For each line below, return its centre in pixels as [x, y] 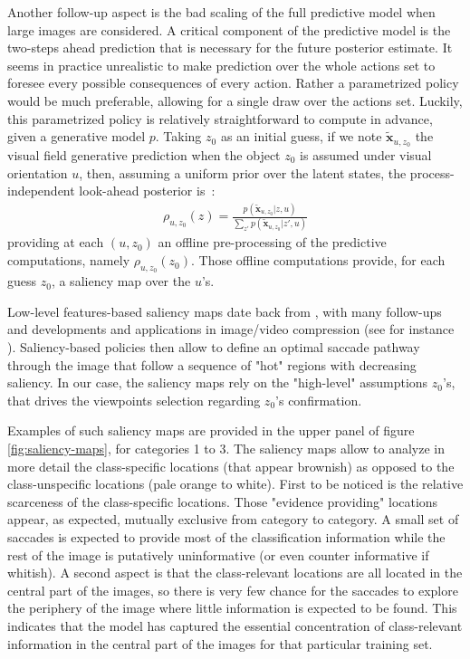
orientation [38, 172]
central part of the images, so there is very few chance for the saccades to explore [233, 590]
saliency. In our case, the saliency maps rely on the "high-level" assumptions [218, 382]
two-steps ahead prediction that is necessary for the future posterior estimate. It [230, 48]
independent [41, 191]
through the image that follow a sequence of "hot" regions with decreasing [212, 364]
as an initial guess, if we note [301, 136]
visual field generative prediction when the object [144, 155]
